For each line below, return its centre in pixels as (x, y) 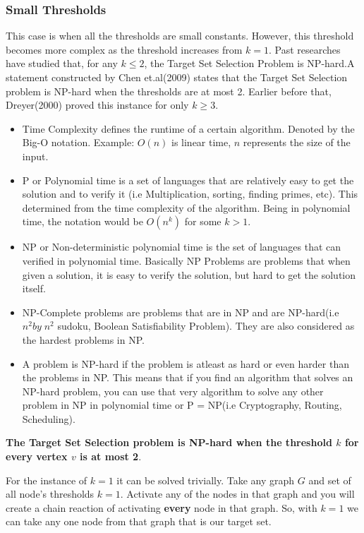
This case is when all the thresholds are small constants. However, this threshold (180, 36)
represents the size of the (297, 142)
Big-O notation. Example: (78, 142)
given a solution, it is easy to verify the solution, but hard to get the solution (189, 274)
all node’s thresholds (50, 494)
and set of (330, 480)
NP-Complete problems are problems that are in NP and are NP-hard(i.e (181, 312)
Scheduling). (49, 418)
